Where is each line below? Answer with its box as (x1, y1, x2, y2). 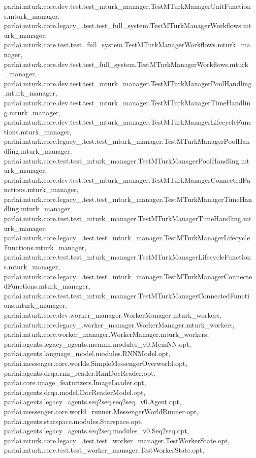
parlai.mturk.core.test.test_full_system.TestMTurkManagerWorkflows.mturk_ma (4, 39, 251, 50)
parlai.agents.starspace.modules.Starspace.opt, (4, 416, 143, 426)
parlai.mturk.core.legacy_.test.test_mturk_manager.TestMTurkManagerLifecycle (4, 232, 250, 243)
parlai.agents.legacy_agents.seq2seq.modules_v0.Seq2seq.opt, (4, 425, 189, 436)
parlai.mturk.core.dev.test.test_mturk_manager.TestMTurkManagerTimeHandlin (4, 97, 251, 107)
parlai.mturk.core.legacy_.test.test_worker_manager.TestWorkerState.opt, (4, 435, 230, 445)
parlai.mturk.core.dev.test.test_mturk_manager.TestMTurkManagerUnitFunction (4, 1, 251, 11)
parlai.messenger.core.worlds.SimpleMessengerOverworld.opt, (4, 358, 188, 368)
